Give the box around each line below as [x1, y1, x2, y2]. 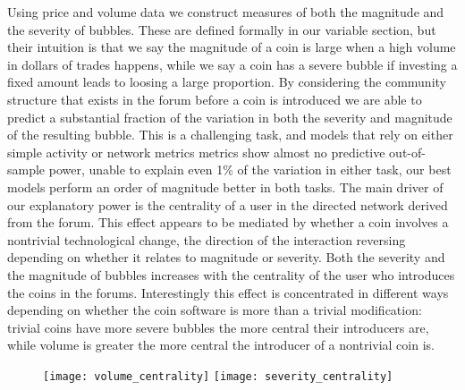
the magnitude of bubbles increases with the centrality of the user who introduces [7, 265, 455, 284]
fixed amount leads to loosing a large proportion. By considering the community [7, 72, 446, 91]
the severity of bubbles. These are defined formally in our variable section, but [7, 20, 436, 38]
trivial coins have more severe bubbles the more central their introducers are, [7, 318, 429, 336]
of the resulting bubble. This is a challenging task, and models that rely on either [7, 125, 453, 144]
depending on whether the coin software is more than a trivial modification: [7, 301, 422, 319]
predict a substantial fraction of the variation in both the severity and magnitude [7, 107, 452, 126]
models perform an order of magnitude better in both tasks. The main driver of [7, 177, 444, 196]
